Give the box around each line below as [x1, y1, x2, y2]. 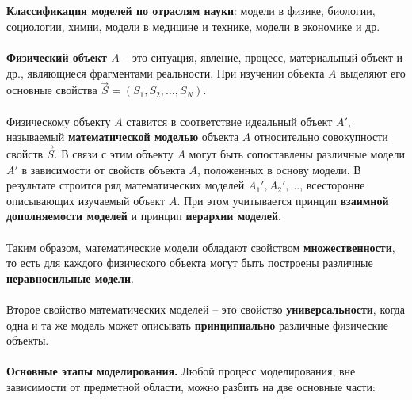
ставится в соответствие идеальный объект [126, 112, 333, 129]
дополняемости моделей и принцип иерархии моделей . [6, 208, 282, 224]
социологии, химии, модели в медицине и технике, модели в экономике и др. [6, 17, 380, 34]
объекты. [6, 332, 49, 349]
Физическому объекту [6, 112, 111, 129]
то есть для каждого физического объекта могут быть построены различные [6, 254, 373, 271]
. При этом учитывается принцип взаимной [177, 192, 389, 208]
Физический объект [6, 48, 107, 65]
